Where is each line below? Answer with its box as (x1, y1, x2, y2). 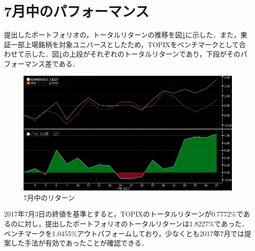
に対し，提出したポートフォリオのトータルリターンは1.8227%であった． (17, 219, 249, 228)
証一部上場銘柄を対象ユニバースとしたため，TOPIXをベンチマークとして (4, 39, 239, 49)
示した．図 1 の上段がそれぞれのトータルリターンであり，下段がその (24, 49, 241, 59)
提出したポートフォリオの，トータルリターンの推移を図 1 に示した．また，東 (4, 30, 248, 40)
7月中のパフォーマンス (4, 1, 149, 21)
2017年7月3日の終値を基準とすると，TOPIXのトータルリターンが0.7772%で (4, 209, 243, 219)
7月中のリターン (24, 192, 75, 202)
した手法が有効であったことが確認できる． (10, 238, 148, 248)
